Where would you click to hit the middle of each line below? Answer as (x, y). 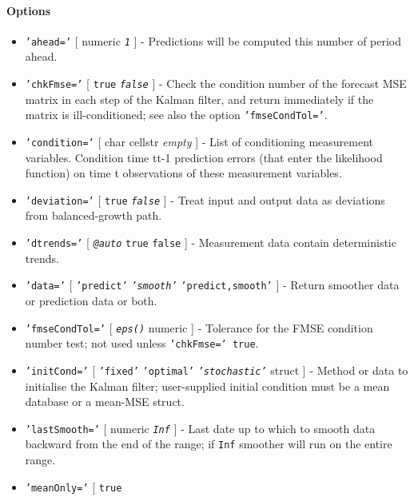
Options (29, 10)
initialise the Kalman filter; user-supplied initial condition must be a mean (207, 386)
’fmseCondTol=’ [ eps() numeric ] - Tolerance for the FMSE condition (199, 327)
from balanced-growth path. (94, 215)
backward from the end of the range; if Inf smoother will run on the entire (209, 444)
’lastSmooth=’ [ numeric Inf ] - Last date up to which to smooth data (200, 428)
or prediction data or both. (91, 300)
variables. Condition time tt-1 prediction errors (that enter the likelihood (204, 157)
